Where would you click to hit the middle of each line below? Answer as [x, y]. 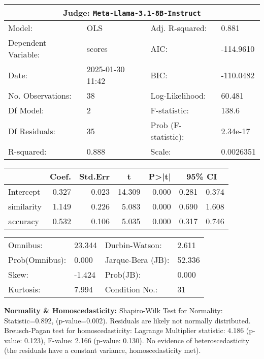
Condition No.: [131, 289]
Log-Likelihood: [178, 95]
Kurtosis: [24, 289]
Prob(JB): [123, 274]
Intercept [24, 191]
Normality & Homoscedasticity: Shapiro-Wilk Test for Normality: [113, 310]
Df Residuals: [32, 131]
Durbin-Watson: [133, 245]
